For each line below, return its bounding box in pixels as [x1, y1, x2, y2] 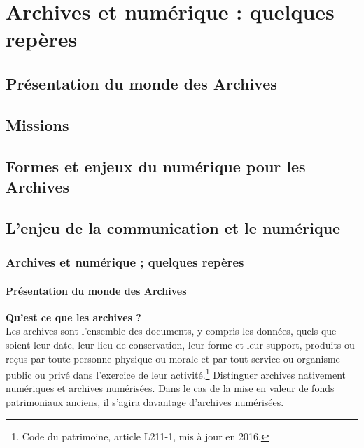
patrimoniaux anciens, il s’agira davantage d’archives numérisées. [6, 394, 284, 409]
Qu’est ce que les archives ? [6, 309, 141, 324]
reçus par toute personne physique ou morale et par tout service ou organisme [6, 351, 340, 365]
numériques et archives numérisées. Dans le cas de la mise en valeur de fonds [6, 381, 335, 395]
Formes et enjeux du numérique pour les [6, 155, 306, 176]
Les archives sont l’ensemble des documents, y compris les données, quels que [6, 323, 337, 338]
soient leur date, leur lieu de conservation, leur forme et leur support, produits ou [6, 337, 355, 351]
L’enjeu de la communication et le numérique [6, 216, 341, 238]
